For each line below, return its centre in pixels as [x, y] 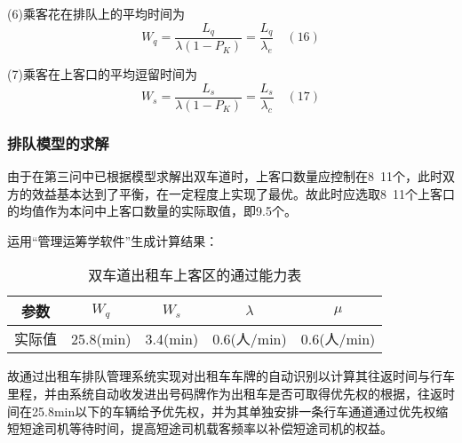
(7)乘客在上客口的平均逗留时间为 [102, 74]
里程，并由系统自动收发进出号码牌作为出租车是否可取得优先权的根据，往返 [225, 393]
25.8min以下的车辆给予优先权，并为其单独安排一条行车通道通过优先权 [234, 411]
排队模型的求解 [58, 142]
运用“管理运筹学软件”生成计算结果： [113, 240]
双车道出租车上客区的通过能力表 [195, 275]
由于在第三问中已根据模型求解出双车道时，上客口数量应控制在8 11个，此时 [225, 175]
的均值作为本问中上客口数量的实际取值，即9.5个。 [152, 211]
